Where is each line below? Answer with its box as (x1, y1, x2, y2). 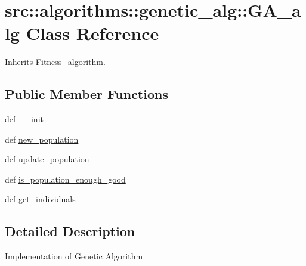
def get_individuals (5, 193, 76, 205)
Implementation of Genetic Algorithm (5, 250, 143, 262)
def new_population (5, 132, 79, 145)
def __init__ (5, 113, 56, 125)
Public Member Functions (5, 85, 168, 103)
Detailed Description (5, 222, 135, 240)
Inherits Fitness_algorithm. (5, 55, 106, 68)
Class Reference (26, 21, 159, 45)
